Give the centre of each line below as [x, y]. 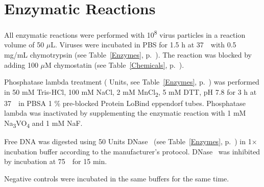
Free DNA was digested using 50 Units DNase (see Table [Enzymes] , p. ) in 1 [128, 141]
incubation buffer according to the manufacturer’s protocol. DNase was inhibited [132, 151]
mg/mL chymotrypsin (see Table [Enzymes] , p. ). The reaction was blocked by [128, 54]
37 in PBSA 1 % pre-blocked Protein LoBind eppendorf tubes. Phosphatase [125, 103]
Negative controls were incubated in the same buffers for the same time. [117, 178]
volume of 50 [24, 45]
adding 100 [21, 64]
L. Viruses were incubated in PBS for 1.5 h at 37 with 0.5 [143, 45]
